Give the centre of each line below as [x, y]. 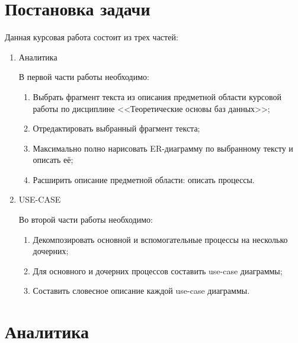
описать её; [53, 160]
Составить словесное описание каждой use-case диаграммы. [141, 291]
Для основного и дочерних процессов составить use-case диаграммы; [158, 270]
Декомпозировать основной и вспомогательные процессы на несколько [160, 239]
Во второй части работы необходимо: [86, 219]
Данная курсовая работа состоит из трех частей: [92, 37]
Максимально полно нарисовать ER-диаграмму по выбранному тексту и [163, 148]
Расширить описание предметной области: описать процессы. [144, 179]
